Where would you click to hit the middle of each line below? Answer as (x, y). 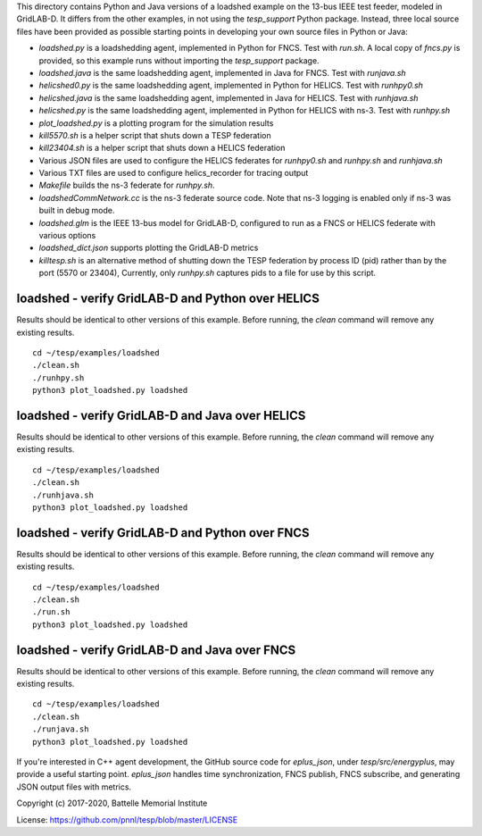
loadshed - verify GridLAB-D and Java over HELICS (161, 415)
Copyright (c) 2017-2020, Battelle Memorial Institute (112, 803)
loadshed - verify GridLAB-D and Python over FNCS (163, 533)
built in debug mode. (77, 211)
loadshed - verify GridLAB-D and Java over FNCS (156, 650)
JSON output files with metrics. (74, 787)
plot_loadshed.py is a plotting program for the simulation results (156, 123)
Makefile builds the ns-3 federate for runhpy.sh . (127, 185)
